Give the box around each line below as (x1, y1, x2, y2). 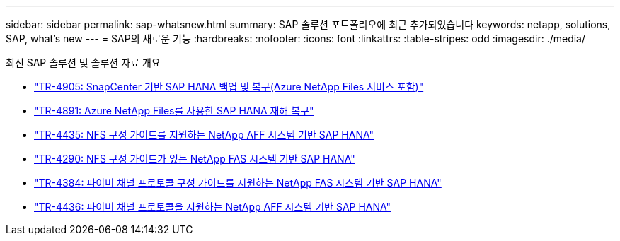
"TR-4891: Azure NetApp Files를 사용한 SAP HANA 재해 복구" (34, 105, 314, 117)
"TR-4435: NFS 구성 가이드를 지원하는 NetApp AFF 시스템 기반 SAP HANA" (34, 129, 374, 141)
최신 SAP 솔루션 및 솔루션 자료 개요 (6, 57, 161, 69)
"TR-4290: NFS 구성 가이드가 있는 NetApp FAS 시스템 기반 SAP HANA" (34, 153, 355, 165)
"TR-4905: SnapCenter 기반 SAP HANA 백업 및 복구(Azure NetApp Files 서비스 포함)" (34, 81, 424, 93)
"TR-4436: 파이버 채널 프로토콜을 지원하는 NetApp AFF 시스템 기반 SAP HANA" (34, 201, 391, 213)
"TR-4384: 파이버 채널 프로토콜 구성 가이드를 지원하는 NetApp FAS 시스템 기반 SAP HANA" (34, 177, 442, 189)
